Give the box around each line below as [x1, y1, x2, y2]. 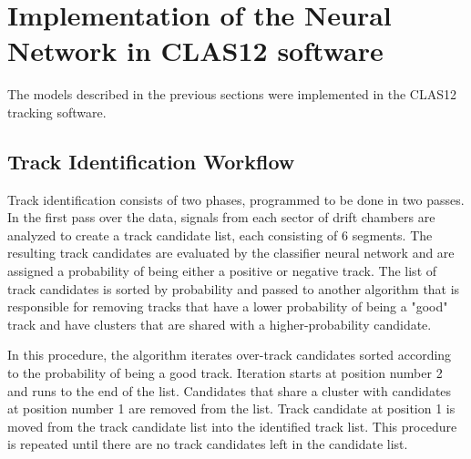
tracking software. [7, 102, 107, 121]
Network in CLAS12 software [7, 32, 384, 69]
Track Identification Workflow [7, 147, 295, 175]
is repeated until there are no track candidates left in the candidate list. [7, 434, 408, 454]
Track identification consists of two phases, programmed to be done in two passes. [7, 189, 465, 209]
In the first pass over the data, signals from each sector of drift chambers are [7, 208, 435, 227]
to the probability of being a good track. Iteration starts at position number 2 [7, 363, 443, 382]
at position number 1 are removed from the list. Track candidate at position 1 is [7, 399, 456, 418]
